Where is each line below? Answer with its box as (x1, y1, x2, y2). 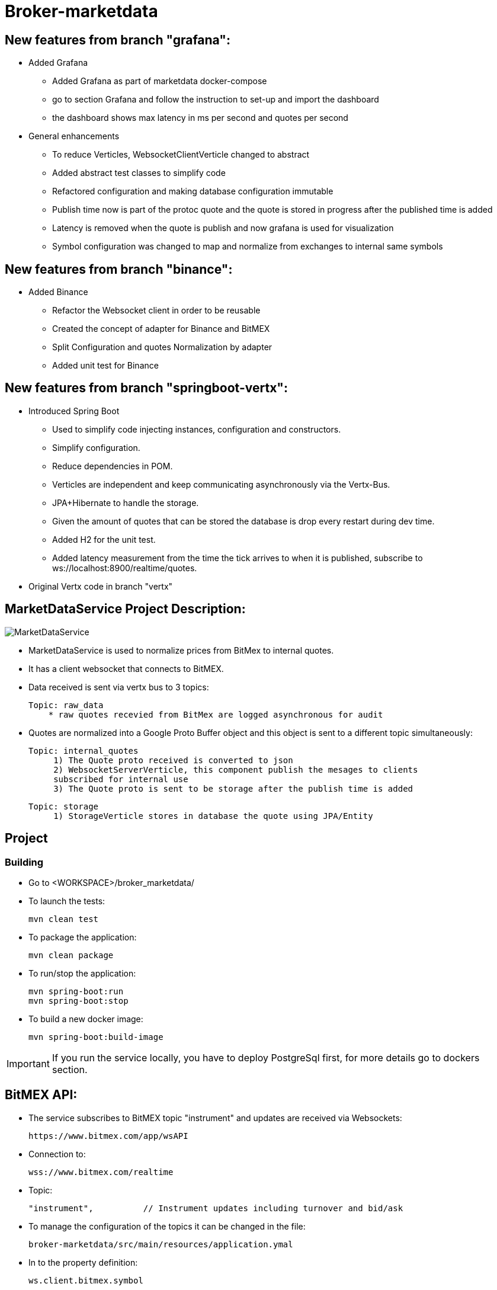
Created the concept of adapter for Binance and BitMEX (52, 324, 270, 334)
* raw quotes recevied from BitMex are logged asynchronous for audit (48, 709, 383, 719)
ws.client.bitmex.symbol (28, 1275, 143, 1285)
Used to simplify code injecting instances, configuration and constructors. (52, 424, 341, 434)
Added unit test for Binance (52, 360, 159, 371)
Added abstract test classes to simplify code (52, 168, 226, 178)
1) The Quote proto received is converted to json (53, 755, 293, 765)
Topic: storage (28, 801, 99, 811)
